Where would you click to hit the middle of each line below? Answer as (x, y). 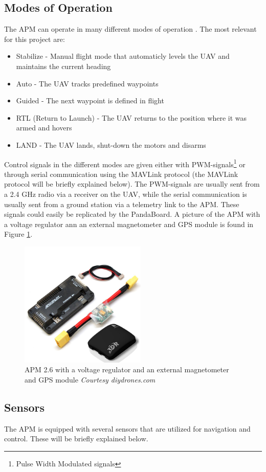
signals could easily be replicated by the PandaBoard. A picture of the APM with (132, 214)
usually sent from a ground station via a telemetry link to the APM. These (122, 204)
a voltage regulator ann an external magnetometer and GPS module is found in (129, 224)
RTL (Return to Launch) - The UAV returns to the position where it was (131, 117)
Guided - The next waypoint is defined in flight (90, 100)
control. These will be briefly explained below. (76, 439)
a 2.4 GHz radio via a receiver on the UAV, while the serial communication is (126, 194)
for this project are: (35, 39)
